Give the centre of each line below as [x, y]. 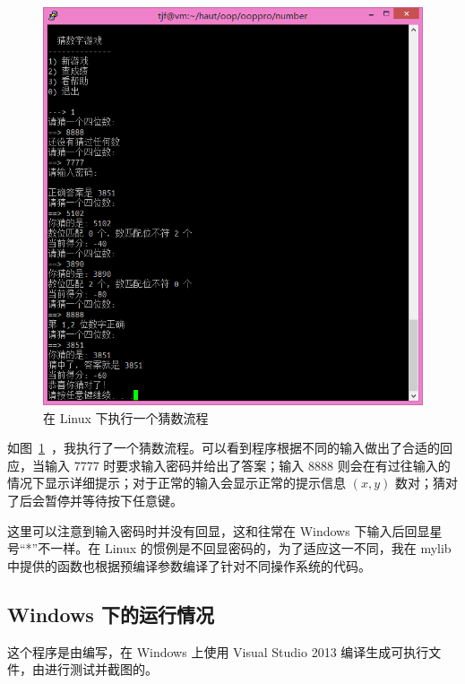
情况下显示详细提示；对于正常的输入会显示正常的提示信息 [177, 483]
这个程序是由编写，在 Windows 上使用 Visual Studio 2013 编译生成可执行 [218, 651]
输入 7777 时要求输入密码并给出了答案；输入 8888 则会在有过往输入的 [247, 465]
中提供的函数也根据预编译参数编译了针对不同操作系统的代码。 [189, 565]
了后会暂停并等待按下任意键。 [95, 501]
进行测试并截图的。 [101, 669]
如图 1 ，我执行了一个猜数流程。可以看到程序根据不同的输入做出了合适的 [224, 448]
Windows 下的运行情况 [111, 614]
